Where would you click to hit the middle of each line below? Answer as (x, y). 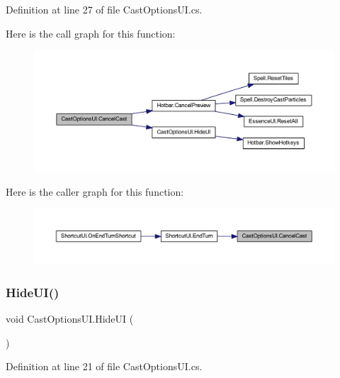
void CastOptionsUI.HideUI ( (70, 319)
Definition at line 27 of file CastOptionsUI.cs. (104, 9)
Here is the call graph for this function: (91, 33)
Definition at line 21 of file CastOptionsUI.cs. (104, 366)
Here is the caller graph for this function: (95, 191)
